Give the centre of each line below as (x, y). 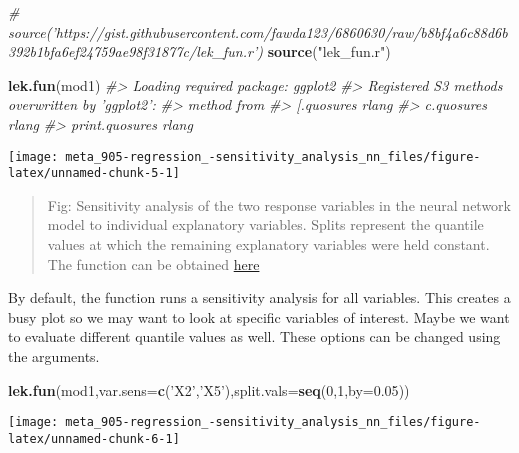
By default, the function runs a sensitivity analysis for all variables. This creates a (259, 297)
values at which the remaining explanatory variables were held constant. (268, 244)
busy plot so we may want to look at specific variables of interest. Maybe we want (259, 316)
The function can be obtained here (153, 263)
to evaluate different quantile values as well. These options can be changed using (254, 336)
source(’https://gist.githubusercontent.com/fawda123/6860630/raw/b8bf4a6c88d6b (258, 31)
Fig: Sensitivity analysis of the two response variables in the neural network (279, 204)
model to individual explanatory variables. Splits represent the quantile (265, 224)
